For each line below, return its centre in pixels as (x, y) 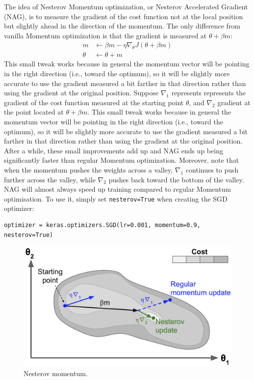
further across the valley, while (50, 179)
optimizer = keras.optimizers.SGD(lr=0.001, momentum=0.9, (102, 225)
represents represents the (208, 93)
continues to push (212, 169)
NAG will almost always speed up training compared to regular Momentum (117, 189)
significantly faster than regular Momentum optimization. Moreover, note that (122, 160)
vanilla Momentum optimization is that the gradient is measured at (105, 35)
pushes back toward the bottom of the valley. (176, 179)
